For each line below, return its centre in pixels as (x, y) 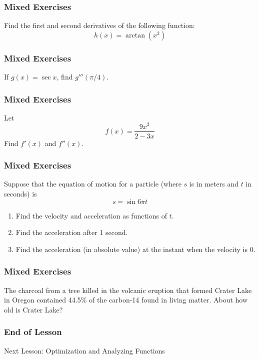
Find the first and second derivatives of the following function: (99, 25)
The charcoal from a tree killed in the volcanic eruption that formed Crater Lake (128, 290)
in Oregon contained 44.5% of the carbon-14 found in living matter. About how (126, 300)
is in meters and (214, 184)
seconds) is (20, 193)
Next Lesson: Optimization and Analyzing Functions (84, 350)
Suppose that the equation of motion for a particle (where (93, 184)
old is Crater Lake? (33, 309)
